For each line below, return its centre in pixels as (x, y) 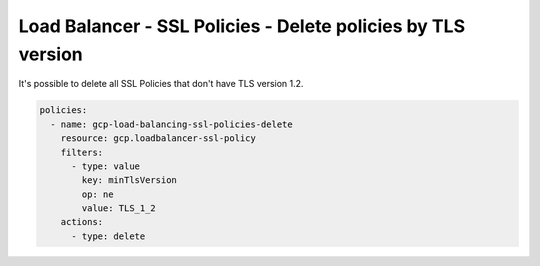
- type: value (105, 166)
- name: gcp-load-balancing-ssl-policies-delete (172, 124)
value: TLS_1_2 (119, 208)
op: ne (97, 194)
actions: (82, 222)
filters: (82, 152)
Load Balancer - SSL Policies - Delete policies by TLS (241, 26)
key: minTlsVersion (129, 180)
